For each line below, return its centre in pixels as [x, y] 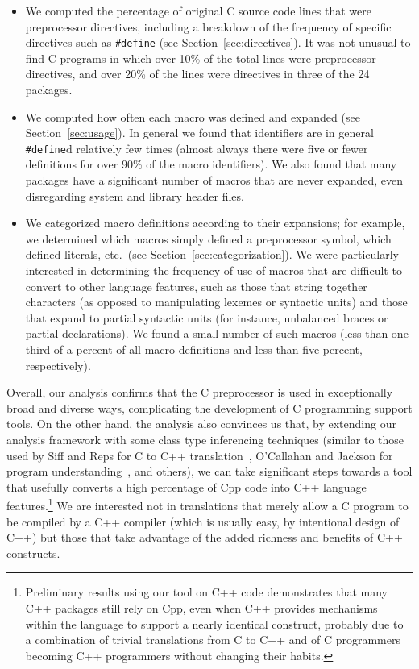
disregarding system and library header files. [135, 195]
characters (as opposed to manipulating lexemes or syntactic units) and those [216, 302]
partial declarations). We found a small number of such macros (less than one [217, 333]
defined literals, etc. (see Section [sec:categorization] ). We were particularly [212, 254]
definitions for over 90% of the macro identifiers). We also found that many [211, 164]
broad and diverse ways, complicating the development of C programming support [209, 407]
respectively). [58, 365]
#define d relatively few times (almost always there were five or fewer [197, 148]
